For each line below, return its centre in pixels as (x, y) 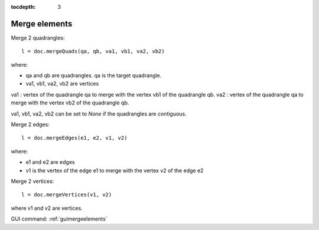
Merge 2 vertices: (32, 181)
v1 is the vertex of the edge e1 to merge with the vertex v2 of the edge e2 (115, 170)
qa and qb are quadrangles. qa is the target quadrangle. (94, 75)
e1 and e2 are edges (50, 162)
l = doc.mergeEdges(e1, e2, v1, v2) (74, 138)
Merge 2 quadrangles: (38, 38)
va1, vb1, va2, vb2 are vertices (62, 84)
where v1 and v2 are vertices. (47, 208)
